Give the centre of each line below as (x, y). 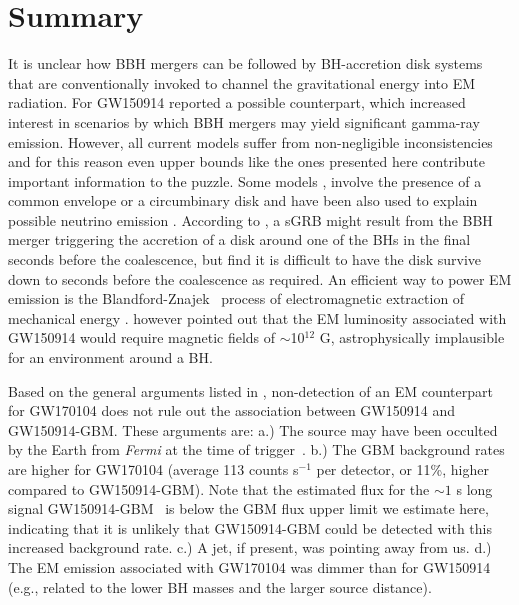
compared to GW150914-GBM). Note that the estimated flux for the (219, 488)
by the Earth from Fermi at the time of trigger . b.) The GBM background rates (256, 449)
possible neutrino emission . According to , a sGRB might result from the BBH (250, 219)
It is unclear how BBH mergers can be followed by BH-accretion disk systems (245, 63)
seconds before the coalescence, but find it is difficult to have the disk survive (245, 259)
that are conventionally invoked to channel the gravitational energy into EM (242, 82)
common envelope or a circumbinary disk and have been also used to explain (243, 200)
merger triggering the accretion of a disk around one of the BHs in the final (239, 239)
